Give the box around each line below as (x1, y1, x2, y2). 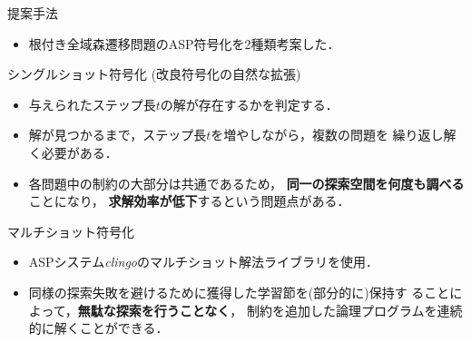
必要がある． (41, 142, 118, 161)
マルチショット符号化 (7, 221, 134, 240)
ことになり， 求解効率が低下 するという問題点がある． (28, 191, 350, 210)
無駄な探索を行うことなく (77, 300, 231, 319)
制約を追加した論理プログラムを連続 (246, 300, 463, 319)
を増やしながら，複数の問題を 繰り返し (211, 125, 444, 144)
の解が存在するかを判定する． (160, 94, 339, 113)
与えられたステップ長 (28, 94, 156, 113)
